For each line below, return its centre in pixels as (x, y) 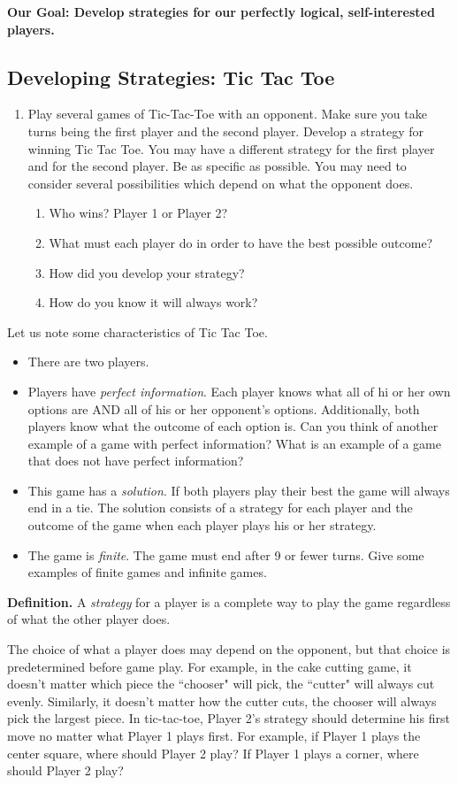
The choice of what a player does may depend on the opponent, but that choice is (229, 649)
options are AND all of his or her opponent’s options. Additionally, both (224, 408)
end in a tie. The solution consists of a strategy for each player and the (220, 508)
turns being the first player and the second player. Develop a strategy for (225, 131)
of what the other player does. (89, 619)
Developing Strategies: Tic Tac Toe (171, 77)
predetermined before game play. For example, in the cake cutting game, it (210, 666)
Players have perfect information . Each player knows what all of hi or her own (239, 391)
